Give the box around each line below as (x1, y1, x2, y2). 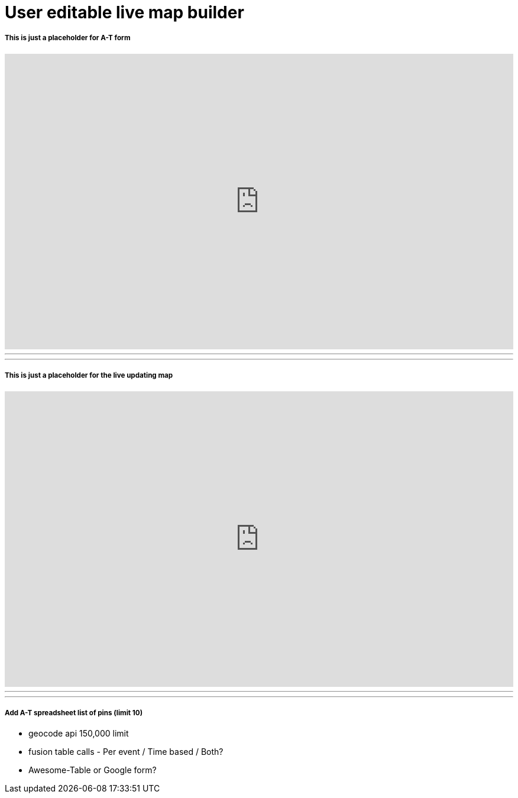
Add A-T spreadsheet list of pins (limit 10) (5, 708, 143, 717)
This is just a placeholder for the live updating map (5, 371, 173, 380)
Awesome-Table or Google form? (28, 765, 157, 776)
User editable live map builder (5, 2, 244, 22)
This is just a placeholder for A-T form (5, 34, 131, 43)
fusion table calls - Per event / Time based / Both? (28, 747, 224, 757)
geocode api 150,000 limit (28, 728, 129, 739)
